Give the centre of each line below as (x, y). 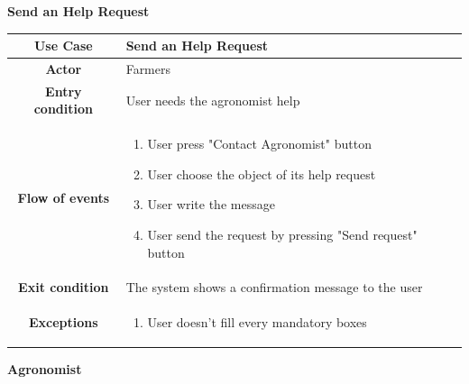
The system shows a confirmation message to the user (274, 287)
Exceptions (64, 322)
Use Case (63, 46)
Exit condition (64, 287)
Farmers (148, 68)
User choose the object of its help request (262, 174)
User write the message (211, 204)
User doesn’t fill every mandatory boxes (257, 322)
